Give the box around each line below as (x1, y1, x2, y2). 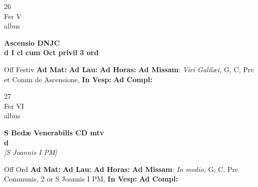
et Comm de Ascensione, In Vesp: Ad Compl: (4, 74, 153, 84)
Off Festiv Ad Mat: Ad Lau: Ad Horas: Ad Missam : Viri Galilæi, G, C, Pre (4, 64, 254, 74)
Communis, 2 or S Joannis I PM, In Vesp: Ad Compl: (4, 173, 178, 184)
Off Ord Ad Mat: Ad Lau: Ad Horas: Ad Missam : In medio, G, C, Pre (4, 163, 238, 174)
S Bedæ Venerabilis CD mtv (4, 127, 104, 137)
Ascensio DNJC (4, 37, 60, 48)
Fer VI (4, 100, 24, 111)
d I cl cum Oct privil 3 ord (4, 47, 99, 58)
